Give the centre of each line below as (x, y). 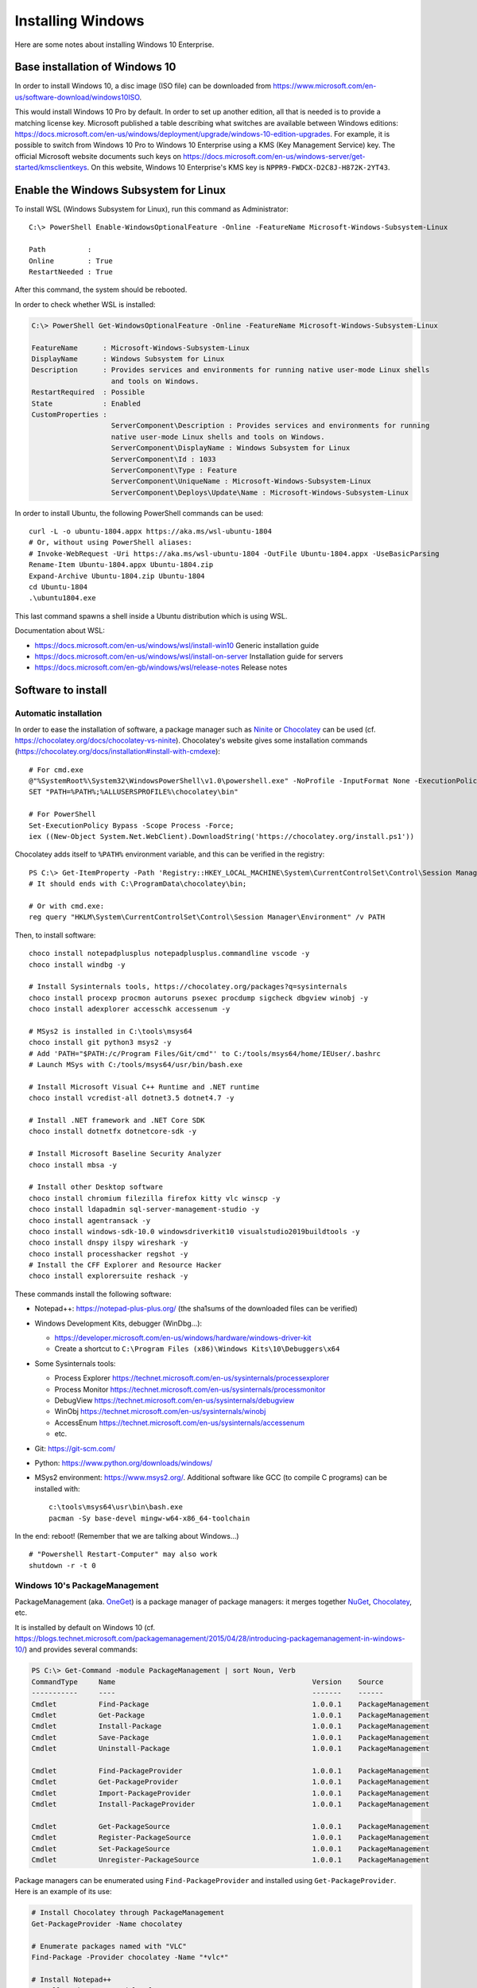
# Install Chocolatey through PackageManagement (128, 1913)
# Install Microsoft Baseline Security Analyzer (125, 1154)
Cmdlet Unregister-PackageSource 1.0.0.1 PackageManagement (231, 1860)
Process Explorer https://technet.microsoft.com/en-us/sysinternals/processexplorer (192, 1378)
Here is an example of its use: (63, 1892)
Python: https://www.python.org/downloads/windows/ (124, 1462)
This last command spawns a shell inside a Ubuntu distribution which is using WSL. (151, 615)
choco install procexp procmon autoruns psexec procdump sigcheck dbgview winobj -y (199, 998)
